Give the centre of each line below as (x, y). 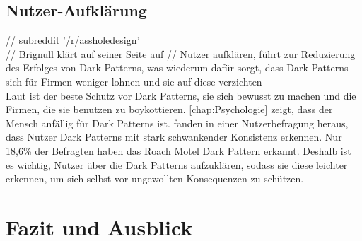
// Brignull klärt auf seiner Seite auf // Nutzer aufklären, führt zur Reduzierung (181, 53)
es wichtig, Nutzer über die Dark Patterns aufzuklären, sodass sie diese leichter (177, 164)
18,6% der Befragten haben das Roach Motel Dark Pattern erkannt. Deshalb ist (179, 150)
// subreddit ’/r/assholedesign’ (73, 40)
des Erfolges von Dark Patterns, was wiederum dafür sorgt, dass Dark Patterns (177, 67)
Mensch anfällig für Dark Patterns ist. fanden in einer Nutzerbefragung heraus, (177, 123)
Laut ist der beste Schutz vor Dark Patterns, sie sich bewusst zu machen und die (181, 95)
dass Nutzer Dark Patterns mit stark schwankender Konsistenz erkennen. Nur (174, 137)
